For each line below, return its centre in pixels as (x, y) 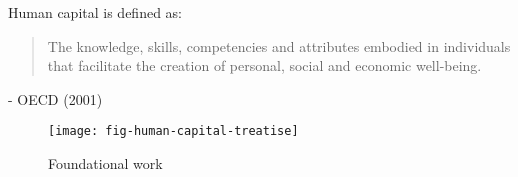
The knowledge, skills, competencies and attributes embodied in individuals (279, 45)
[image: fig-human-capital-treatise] (173, 131)
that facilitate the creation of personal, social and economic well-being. (264, 65)
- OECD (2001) (55, 98)
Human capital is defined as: (95, 12)
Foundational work (105, 163)
